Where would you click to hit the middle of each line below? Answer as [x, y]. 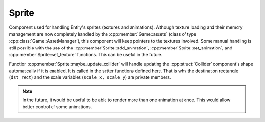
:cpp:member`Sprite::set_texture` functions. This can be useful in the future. [86, 55]
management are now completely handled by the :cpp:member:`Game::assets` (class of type [103, 34]
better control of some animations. [57, 107]
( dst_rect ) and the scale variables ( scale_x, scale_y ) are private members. [90, 77]
